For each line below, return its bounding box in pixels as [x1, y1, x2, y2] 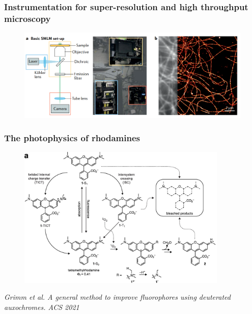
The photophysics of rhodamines [4, 131, 141, 144]
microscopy [4, 12, 51, 24]
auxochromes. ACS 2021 [4, 301, 79, 312]
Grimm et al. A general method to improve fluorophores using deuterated [4, 292, 231, 302]
